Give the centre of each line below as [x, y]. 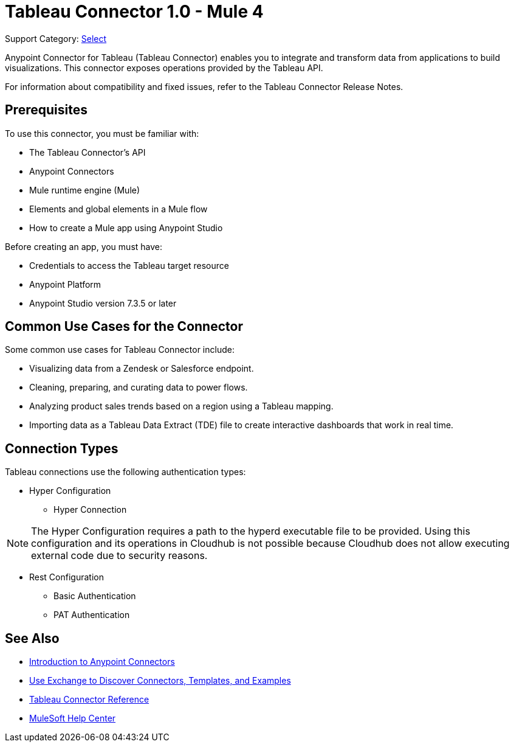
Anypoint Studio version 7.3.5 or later [103, 303]
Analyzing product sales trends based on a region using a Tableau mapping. [181, 406]
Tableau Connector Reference [89, 700]
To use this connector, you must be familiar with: [102, 133]
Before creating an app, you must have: [84, 246]
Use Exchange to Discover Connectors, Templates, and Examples [160, 681]
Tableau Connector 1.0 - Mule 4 [134, 12]
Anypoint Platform [65, 284]
